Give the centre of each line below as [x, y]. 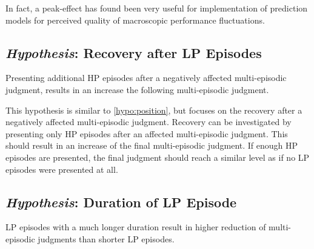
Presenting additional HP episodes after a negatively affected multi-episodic [146, 78]
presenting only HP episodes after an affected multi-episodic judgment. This [147, 133]
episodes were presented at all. [62, 169]
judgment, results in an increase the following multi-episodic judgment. [137, 89]
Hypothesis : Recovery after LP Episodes [134, 52]
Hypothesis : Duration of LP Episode [121, 202]
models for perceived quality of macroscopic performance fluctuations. [135, 20]
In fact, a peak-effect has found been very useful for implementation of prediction [157, 8]
